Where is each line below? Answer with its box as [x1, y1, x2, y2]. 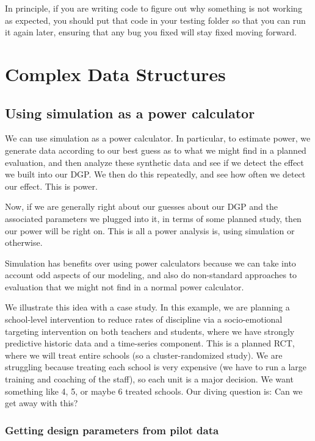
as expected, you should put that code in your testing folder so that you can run [5, 13, 306, 26]
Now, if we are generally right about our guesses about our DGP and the [5, 200, 278, 213]
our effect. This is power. [5, 179, 98, 192]
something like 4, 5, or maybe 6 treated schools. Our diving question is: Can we [5, 384, 303, 397]
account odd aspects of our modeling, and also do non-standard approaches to [5, 268, 297, 281]
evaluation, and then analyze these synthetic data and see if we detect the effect [5, 156, 304, 168]
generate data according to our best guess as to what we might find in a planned [5, 143, 306, 156]
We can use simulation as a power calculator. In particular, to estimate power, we [5, 132, 311, 145]
